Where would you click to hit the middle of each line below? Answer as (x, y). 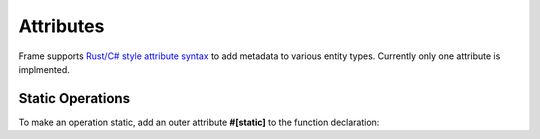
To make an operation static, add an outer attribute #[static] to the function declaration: (199, 122)
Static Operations (74, 98)
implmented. (44, 69)
